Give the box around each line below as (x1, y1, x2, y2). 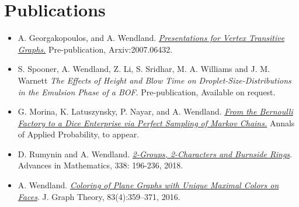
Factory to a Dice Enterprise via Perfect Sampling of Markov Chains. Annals (18, 116, 295, 129)
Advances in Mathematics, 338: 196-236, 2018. (18, 159, 183, 171)
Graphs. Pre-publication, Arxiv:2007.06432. (18, 43, 173, 55)
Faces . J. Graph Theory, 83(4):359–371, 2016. (18, 190, 180, 202)
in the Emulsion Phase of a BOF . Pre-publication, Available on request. (18, 85, 276, 98)
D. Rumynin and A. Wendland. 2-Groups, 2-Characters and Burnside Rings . (18, 147, 292, 160)
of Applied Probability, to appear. (18, 128, 140, 140)
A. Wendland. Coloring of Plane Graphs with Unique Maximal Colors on (18, 179, 279, 191)
